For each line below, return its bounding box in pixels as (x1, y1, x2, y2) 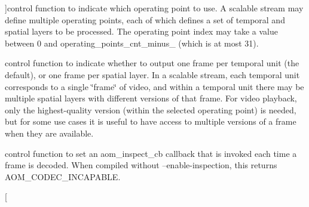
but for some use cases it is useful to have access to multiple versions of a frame (5, 115, 296, 128)
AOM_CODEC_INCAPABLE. (5, 170, 121, 183)
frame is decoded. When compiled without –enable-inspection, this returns (5, 159, 277, 171)
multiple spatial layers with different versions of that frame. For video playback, (5, 92, 297, 104)
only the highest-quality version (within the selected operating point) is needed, (5, 103, 296, 116)
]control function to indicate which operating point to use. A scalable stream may (5, 2, 304, 14)
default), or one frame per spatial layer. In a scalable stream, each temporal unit (5, 68, 300, 81)
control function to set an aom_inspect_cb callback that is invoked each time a (5, 147, 297, 159)
